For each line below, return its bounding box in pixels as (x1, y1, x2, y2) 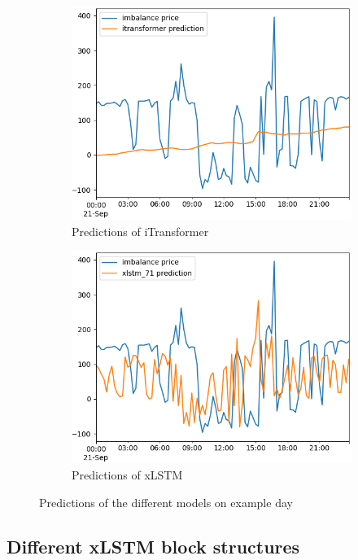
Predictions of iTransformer (72, 222, 209, 239)
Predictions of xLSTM (72, 466, 183, 483)
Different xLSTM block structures (7, 533, 300, 558)
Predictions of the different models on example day (39, 493, 293, 510)
